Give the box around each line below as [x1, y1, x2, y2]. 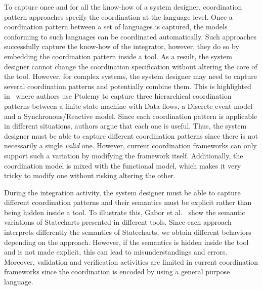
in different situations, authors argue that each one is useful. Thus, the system [4, 120, 247, 131]
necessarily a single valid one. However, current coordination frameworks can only [4, 140, 257, 151]
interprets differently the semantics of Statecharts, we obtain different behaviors [4, 227, 251, 237]
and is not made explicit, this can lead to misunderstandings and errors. [4, 246, 228, 257]
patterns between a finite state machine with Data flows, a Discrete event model [4, 100, 253, 111]
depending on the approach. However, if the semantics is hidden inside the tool [4, 236, 249, 247]
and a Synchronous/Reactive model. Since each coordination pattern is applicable [4, 110, 257, 121]
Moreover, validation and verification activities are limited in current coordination [4, 256, 258, 267]
